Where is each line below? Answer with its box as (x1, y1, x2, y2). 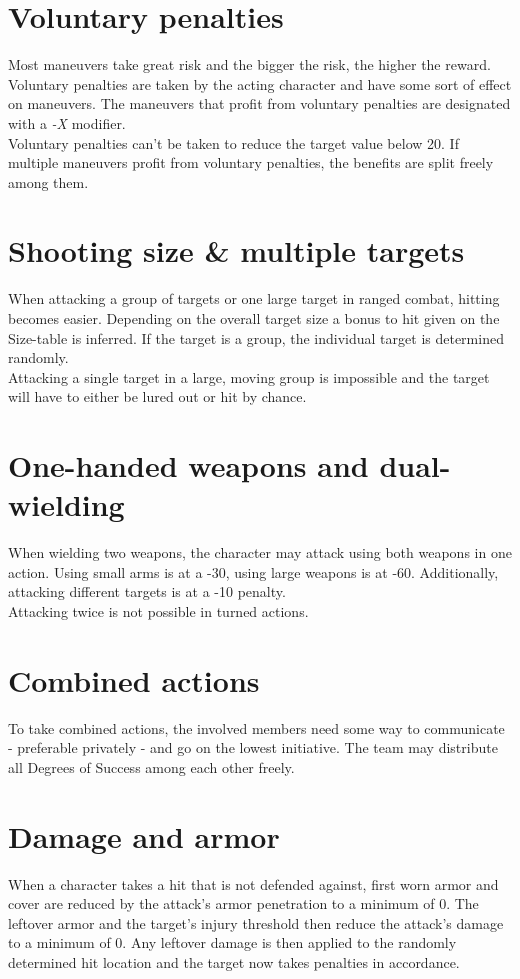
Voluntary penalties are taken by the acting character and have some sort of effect (8, 73, 512, 94)
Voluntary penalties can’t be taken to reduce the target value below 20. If (8, 132, 459, 153)
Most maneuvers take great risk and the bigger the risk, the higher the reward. (8, 54, 491, 75)
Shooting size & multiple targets (8, 230, 465, 271)
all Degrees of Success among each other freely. (8, 756, 295, 777)
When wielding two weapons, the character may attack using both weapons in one (8, 542, 512, 563)
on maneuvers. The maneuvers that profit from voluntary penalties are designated (8, 93, 511, 114)
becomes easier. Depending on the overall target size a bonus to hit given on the (8, 308, 500, 328)
